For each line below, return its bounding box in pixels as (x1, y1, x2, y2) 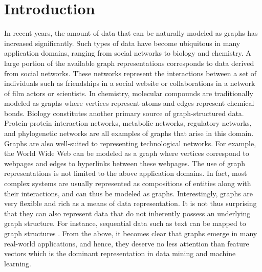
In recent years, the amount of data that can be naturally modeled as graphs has (4, 28, 258, 38)
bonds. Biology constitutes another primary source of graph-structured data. (4, 107, 244, 118)
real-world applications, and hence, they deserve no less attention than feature (4, 238, 249, 248)
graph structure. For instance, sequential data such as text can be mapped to (4, 218, 246, 229)
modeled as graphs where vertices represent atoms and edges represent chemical (4, 98, 254, 108)
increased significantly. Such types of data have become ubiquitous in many (4, 37, 241, 48)
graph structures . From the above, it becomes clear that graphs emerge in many (4, 228, 257, 238)
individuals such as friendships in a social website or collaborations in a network (4, 78, 255, 88)
